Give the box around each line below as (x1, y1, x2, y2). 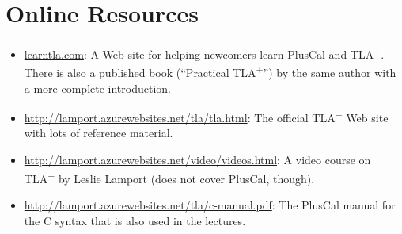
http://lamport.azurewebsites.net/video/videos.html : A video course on (24, 152, 371, 168)
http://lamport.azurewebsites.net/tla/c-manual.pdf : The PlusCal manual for (24, 196, 396, 213)
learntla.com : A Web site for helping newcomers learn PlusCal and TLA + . (24, 44, 385, 62)
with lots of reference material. (24, 125, 173, 141)
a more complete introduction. (24, 79, 171, 96)
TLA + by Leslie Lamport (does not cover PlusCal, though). (24, 167, 315, 186)
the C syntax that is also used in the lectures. (24, 212, 246, 228)
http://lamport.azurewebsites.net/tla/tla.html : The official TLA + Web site (24, 107, 389, 125)
